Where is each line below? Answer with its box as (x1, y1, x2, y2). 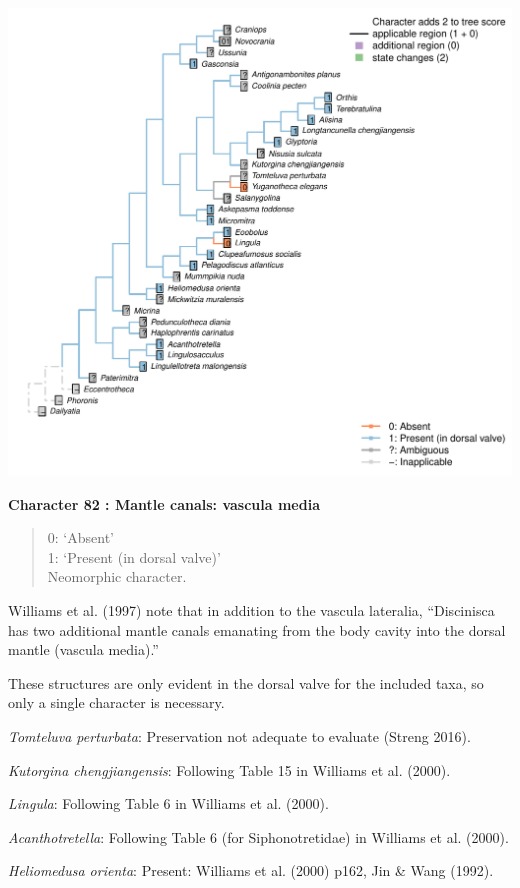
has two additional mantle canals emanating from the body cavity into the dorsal (8, 619, 506, 640)
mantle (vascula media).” (8, 639, 159, 660)
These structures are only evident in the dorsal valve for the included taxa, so (8, 672, 484, 693)
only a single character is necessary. (8, 692, 225, 713)
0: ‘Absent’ (47, 527, 114, 548)
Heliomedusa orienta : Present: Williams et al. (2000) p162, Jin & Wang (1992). (8, 860, 494, 881)
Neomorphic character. (47, 566, 187, 587)
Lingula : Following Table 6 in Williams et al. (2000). (8, 793, 329, 814)
